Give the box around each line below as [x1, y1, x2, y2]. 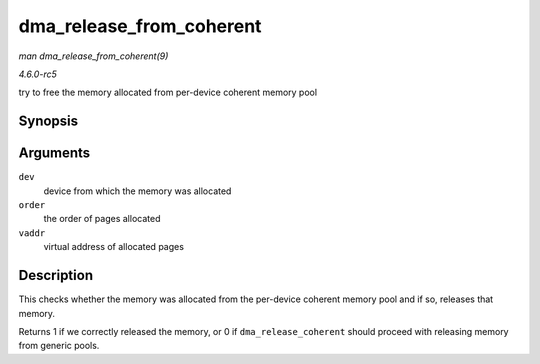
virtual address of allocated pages [43, 241, 185, 253]
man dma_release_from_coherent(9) [18, 50, 169, 62]
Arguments [18, 145, 91, 162]
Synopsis [18, 113, 79, 130]
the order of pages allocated [43, 213, 161, 225]
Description [18, 267, 94, 284]
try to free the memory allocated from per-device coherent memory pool [18, 86, 318, 99]
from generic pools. [18, 340, 100, 352]
